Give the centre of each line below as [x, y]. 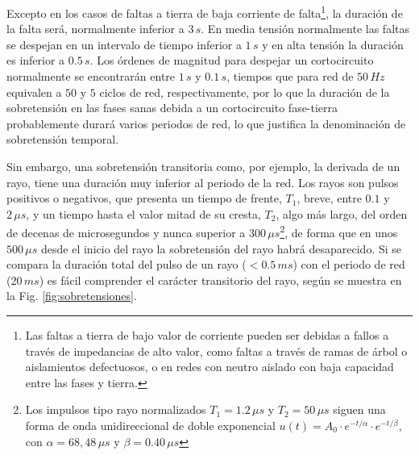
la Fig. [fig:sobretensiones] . [72, 296]
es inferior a [36, 60]
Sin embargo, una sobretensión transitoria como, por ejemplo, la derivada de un [203, 166]
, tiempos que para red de [290, 76]
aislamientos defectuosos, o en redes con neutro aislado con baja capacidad [209, 367]
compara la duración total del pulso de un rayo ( [127, 264]
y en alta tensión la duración [333, 44]
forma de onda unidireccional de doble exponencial [150, 425]
